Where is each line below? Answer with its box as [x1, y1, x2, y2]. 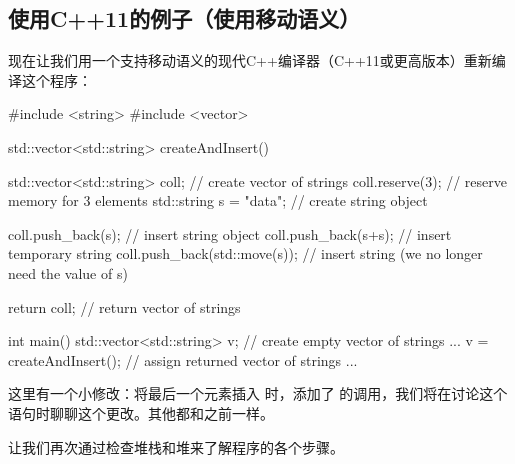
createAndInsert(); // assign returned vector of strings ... [8, 349, 358, 370]
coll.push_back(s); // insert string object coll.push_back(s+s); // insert [8, 223, 452, 244]
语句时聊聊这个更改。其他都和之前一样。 [8, 402, 274, 423]
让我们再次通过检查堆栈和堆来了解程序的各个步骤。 [8, 436, 344, 457]
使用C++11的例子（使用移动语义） [8, 3, 361, 34]
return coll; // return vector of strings [8, 296, 241, 317]
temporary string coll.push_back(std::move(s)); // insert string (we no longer [8, 243, 483, 264]
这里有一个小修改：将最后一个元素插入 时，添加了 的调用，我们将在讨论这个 [8, 383, 508, 404]
